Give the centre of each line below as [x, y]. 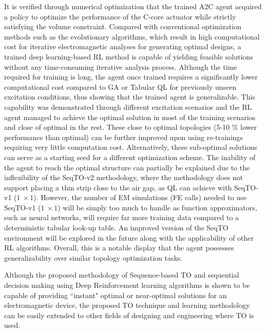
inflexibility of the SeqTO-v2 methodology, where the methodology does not [124, 177]
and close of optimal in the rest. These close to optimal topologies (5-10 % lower [130, 127]
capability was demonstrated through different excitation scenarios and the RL [128, 106]
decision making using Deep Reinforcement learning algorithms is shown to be [127, 285]
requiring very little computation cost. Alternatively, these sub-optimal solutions [131, 147]
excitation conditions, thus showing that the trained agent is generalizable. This [130, 97]
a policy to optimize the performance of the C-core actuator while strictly [120, 16]
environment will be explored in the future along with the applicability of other [129, 237]
